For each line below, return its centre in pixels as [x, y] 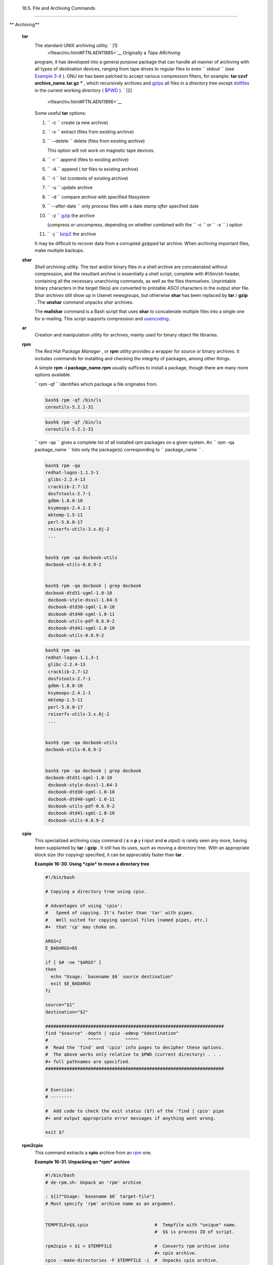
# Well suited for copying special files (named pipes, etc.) [127, 920]
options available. [53, 375]
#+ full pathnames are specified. [88, 1062]
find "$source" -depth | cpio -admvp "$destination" [112, 1033]
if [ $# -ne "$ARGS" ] [73, 962]
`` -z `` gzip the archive [71, 216]
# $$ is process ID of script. [195, 1232]
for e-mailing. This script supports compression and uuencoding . [103, 318]
